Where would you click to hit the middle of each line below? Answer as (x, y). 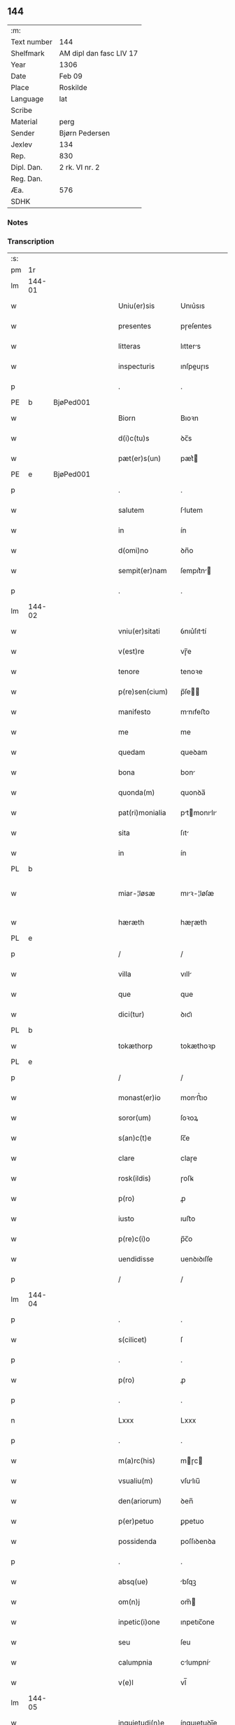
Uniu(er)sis (136, 306)
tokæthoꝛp (198, 1046)
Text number (31, 41)
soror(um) (135, 1118)
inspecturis (136, 366)
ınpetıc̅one (198, 1622)
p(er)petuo (136, 1522)
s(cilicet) (133, 1340)
